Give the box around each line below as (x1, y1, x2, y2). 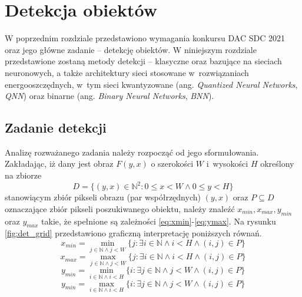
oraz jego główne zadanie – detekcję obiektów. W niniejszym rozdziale (5, 43, 257, 55)
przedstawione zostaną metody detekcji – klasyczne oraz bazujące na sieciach (5, 55, 282, 67)
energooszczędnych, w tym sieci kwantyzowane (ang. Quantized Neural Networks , (5, 78, 298, 90)
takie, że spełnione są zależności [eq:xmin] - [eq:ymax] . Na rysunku (41, 214, 276, 227)
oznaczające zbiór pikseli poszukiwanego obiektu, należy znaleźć (5, 202, 235, 214)
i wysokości (206, 157, 248, 170)
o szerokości (151, 157, 194, 170)
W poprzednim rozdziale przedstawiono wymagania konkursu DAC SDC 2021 (5, 32, 285, 44)
